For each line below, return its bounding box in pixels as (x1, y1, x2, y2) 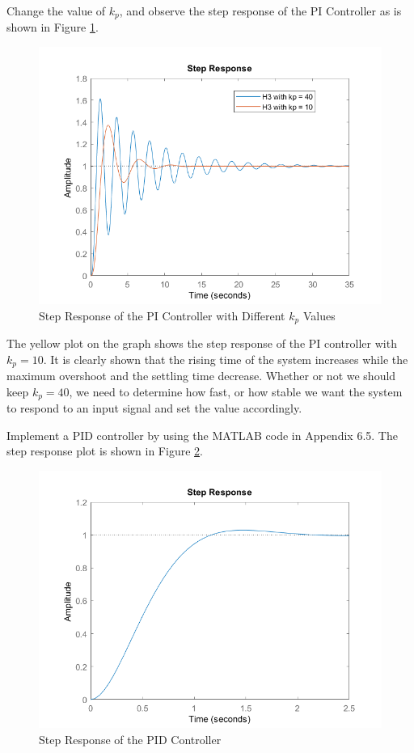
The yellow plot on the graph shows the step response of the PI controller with (6, 335, 397, 352)
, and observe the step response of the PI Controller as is (119, 2, 402, 19)
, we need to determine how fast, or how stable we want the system (69, 383, 403, 400)
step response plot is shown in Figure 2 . (6, 442, 203, 459)
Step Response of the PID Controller (39, 730, 222, 747)
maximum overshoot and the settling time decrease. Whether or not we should (6, 367, 396, 384)
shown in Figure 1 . (6, 19, 99, 36)
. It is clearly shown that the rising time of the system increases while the (43, 350, 408, 367)
